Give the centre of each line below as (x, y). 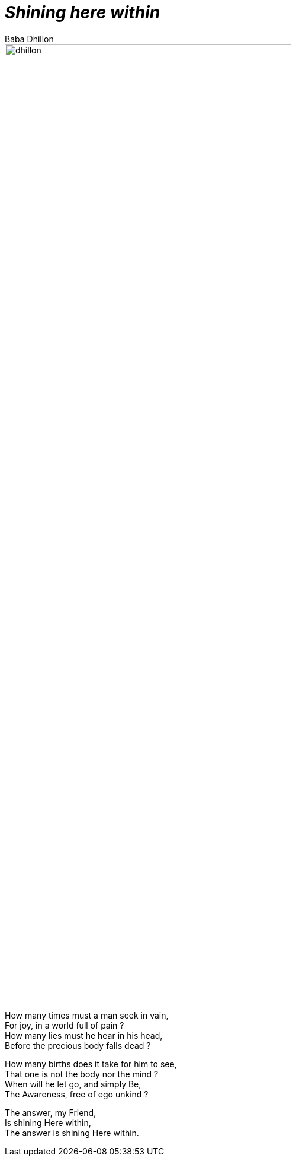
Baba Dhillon (29, 39)
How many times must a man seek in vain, (87, 1015)
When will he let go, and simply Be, (73, 1084)
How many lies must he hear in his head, (84, 1035)
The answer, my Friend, (51, 1112)
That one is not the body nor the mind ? (82, 1074)
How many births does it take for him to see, (91, 1064)
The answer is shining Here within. (72, 1133)
